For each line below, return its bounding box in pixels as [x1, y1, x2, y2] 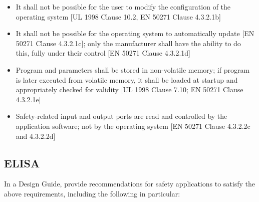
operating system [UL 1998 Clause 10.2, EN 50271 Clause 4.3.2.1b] [16, 11, 221, 22]
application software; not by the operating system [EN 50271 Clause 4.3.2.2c [16, 120, 250, 131]
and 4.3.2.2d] [16, 130, 56, 141]
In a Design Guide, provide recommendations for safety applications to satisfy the [4, 178, 255, 189]
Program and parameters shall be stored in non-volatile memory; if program [16, 64, 250, 75]
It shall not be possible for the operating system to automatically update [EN [16, 28, 254, 39]
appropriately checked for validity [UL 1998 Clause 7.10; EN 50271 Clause [16, 84, 243, 95]
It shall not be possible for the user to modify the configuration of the [16, 2, 231, 12]
